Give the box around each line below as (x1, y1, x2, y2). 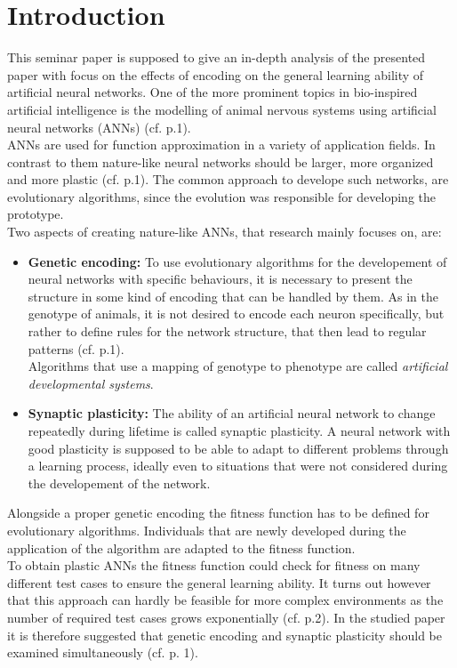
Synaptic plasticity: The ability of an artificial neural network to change (28, 404, 436, 423)
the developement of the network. (28, 473, 211, 492)
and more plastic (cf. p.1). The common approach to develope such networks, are (7, 170, 449, 189)
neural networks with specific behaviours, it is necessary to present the (28, 270, 413, 288)
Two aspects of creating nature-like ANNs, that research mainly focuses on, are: (7, 222, 442, 241)
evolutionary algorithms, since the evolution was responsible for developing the (7, 187, 437, 205)
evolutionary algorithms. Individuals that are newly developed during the (7, 520, 406, 539)
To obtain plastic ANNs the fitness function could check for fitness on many (7, 556, 421, 575)
